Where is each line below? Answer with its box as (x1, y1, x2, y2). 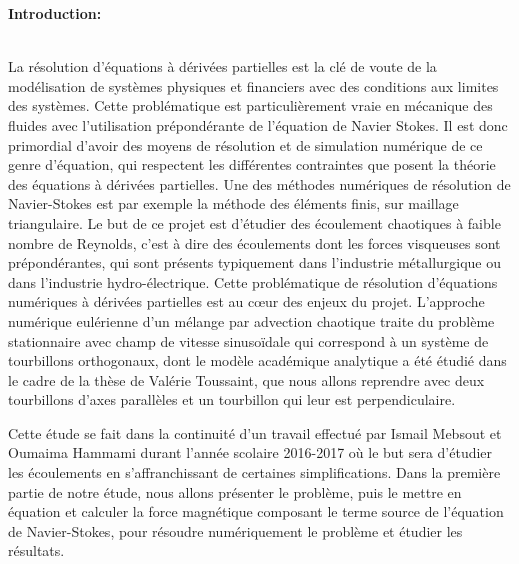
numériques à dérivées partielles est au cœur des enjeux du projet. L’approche (8, 291, 485, 312)
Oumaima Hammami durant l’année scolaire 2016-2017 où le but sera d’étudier (8, 442, 493, 463)
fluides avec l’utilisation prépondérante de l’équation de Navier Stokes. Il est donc (8, 114, 508, 135)
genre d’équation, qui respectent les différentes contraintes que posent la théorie (8, 154, 496, 175)
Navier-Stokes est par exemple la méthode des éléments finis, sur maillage (8, 193, 459, 214)
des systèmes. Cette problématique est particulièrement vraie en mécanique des (8, 95, 493, 116)
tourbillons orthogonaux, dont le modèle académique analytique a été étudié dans (8, 350, 507, 371)
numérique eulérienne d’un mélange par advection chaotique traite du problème (8, 310, 495, 331)
